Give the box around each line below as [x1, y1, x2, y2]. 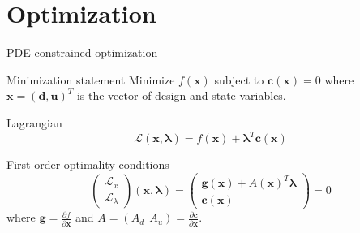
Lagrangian [6, 114, 62, 131]
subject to [214, 71, 264, 88]
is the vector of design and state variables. [76, 87, 286, 104]
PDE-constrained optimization [6, 44, 158, 61]
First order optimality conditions [6, 156, 169, 172]
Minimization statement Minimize [6, 71, 175, 88]
